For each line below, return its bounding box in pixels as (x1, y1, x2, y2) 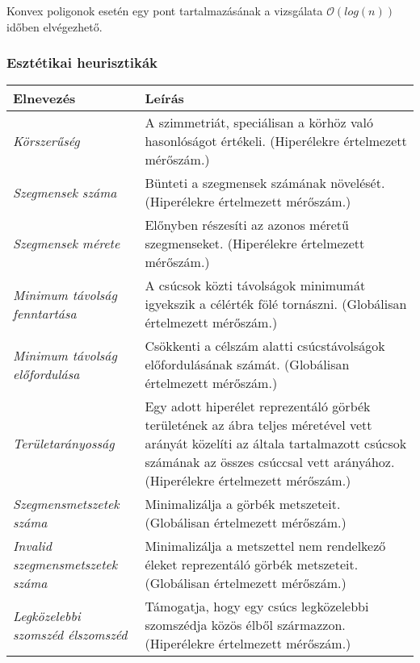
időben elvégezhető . (6, 18, 103, 35)
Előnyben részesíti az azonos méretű (145, 215, 349, 235)
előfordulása (13, 364, 80, 383)
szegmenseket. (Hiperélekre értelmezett (145, 234, 365, 253)
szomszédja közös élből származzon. (145, 615, 346, 635)
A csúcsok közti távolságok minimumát (145, 276, 366, 295)
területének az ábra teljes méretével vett (145, 415, 372, 435)
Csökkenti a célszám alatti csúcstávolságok (145, 336, 385, 356)
